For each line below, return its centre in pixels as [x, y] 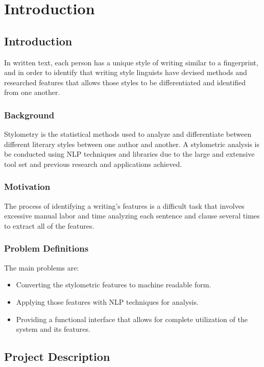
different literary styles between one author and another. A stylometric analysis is [132, 144]
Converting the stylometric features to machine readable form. [114, 285]
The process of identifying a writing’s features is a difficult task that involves [124, 205]
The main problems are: [42, 267]
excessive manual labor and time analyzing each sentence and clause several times [132, 216]
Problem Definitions [46, 248]
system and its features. [53, 329]
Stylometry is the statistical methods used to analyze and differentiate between [128, 134]
